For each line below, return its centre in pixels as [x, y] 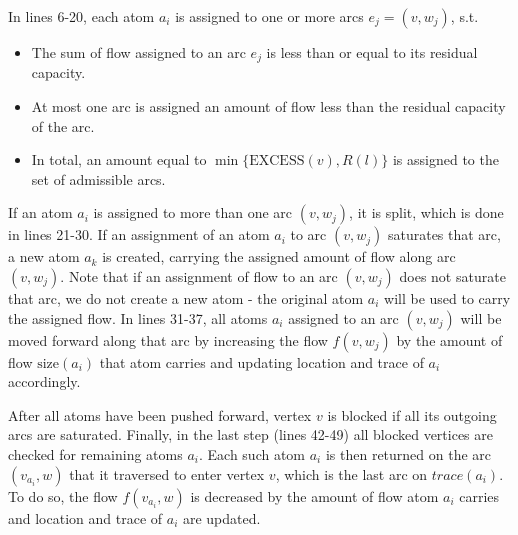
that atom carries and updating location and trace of [261, 361]
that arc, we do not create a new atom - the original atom [186, 298]
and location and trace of [85, 517]
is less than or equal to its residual [372, 52]
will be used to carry [447, 298]
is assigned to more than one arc [193, 212]
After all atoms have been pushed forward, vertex [160, 414]
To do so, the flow [63, 495]
